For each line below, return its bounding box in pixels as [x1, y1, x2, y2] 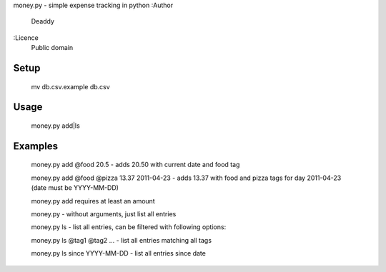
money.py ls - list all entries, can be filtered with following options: [31, 223, 227, 231]
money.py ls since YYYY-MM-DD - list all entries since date [31, 249, 207, 258]
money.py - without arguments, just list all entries [31, 209, 177, 218]
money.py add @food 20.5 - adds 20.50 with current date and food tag [31, 161, 240, 169]
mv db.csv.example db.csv [31, 82, 110, 91]
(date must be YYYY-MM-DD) [31, 183, 119, 192]
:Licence [13, 33, 39, 42]
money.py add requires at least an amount [31, 196, 155, 205]
